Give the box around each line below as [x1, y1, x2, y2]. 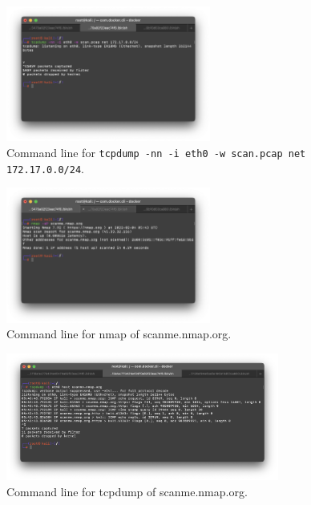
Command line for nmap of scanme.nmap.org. [6, 325, 232, 342]
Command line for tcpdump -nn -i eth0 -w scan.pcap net [6, 144, 306, 161]
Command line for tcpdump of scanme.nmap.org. [6, 483, 248, 499]
